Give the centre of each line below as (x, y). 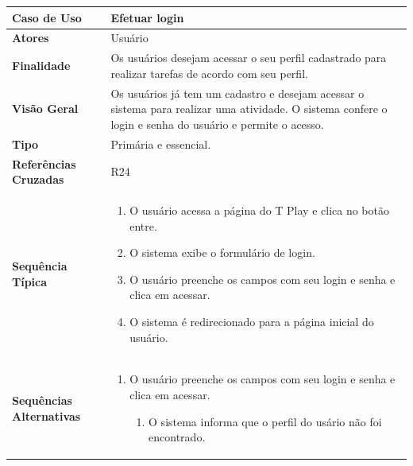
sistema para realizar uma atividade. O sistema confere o (249, 109)
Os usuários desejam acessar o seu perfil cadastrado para (249, 58)
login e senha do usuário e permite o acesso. (217, 124)
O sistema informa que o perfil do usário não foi (265, 421)
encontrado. (177, 437)
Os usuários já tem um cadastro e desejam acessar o (237, 93)
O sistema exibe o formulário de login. (222, 252)
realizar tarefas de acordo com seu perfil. (209, 73)
